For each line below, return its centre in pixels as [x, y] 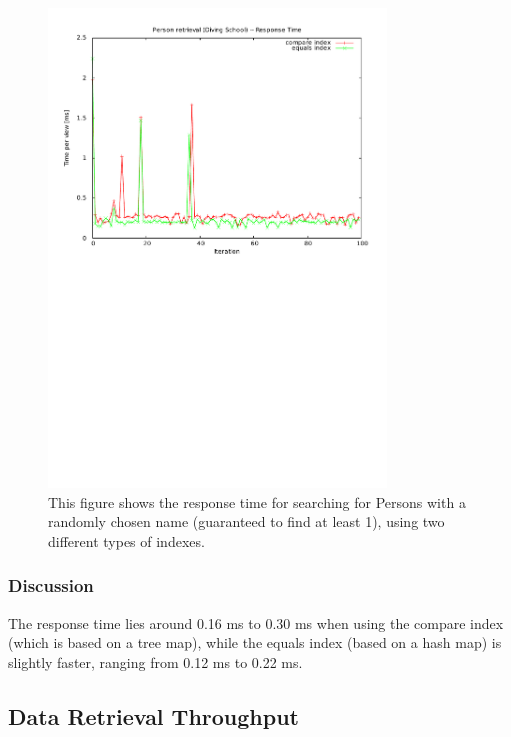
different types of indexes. [126, 540]
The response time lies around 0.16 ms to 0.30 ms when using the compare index [256, 622]
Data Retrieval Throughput [153, 715]
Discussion [51, 585]
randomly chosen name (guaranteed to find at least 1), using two [246, 521]
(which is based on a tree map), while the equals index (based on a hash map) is [255, 642]
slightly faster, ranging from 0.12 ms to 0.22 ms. [155, 661]
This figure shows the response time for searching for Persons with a [257, 501]
